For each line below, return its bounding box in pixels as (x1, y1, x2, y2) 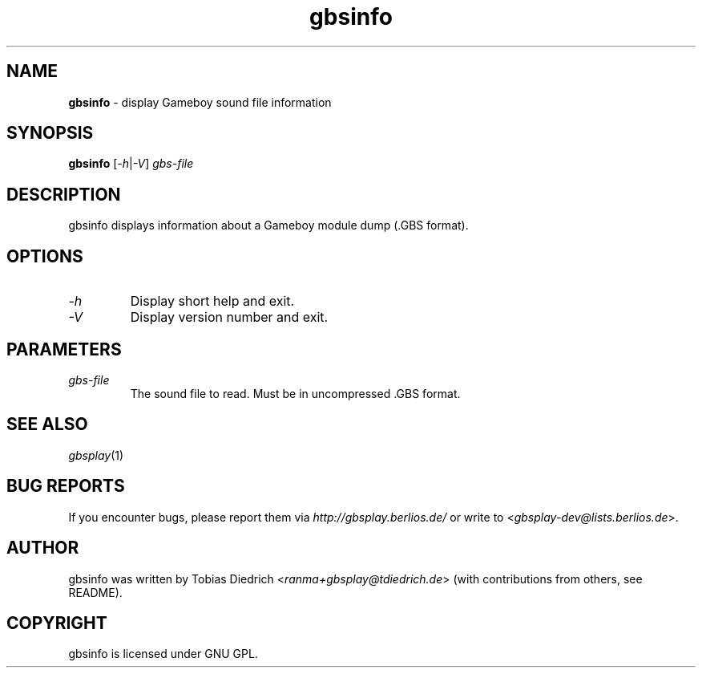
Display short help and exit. (130, 293, 295, 310)
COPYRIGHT (6, 612, 107, 633)
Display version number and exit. (130, 309, 329, 326)
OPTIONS (6, 246, 83, 266)
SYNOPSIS (6, 123, 94, 144)
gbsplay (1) (68, 448, 124, 462)
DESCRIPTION (6, 184, 121, 205)
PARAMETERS (6, 339, 122, 359)
